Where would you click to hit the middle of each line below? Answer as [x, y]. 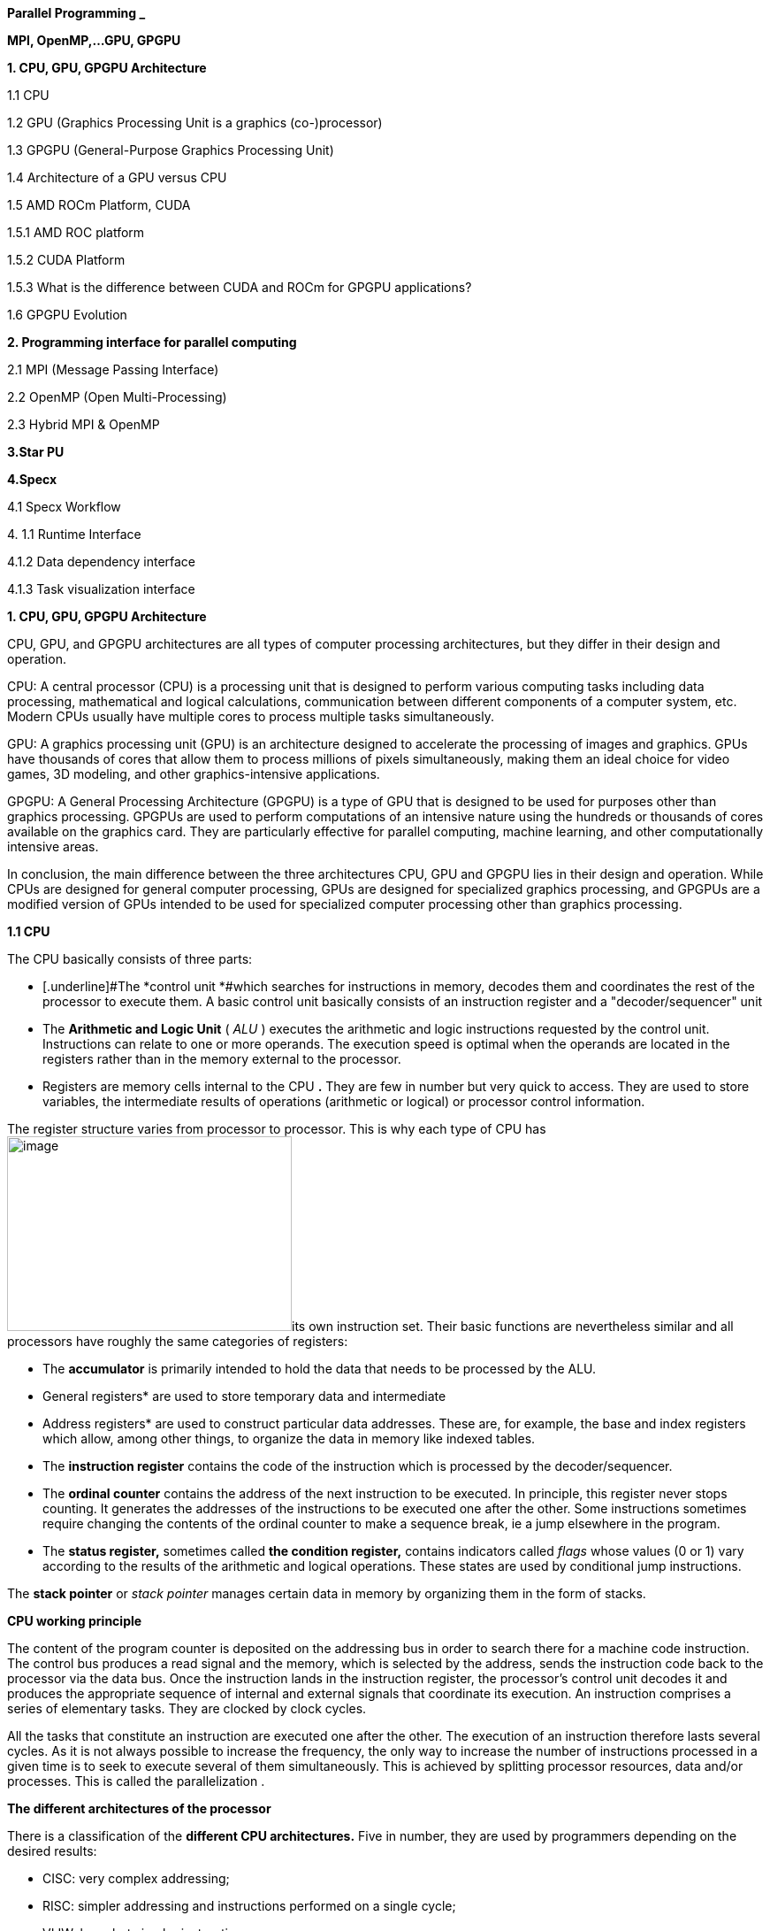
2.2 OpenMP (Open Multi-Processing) [117, 397]
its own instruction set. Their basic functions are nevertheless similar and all [513, 1326]
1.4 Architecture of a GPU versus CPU [117, 177]
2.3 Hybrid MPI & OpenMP [84, 424]
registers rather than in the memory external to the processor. [222, 1059]
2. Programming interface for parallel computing [152, 342]
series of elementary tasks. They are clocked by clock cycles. [187, 1708]
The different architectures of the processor [139, 1808]
